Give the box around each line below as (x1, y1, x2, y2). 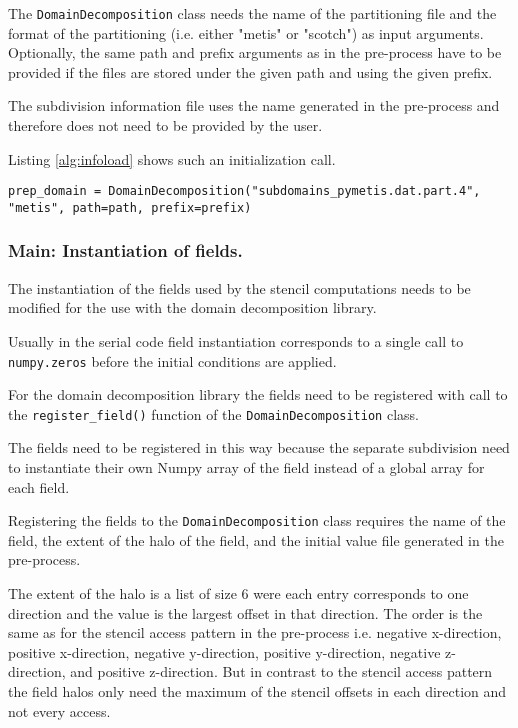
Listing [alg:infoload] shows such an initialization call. (8, 148, 336, 169)
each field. (8, 476, 70, 497)
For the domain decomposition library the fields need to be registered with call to (8, 384, 508, 405)
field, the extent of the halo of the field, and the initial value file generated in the (8, 529, 504, 550)
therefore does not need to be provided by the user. (8, 115, 323, 136)
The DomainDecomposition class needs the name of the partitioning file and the (8, 3, 497, 23)
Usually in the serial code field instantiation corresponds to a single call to (8, 330, 464, 351)
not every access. (8, 700, 111, 721)
